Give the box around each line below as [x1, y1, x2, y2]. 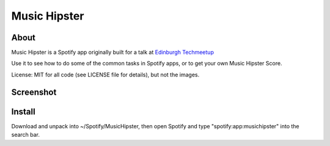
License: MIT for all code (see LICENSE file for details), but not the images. [11, 71, 200, 78]
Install [11, 106, 36, 117]
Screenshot [11, 87, 57, 97]
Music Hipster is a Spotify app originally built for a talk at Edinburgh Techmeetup [11, 49, 214, 56]
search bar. [11, 131, 40, 139]
